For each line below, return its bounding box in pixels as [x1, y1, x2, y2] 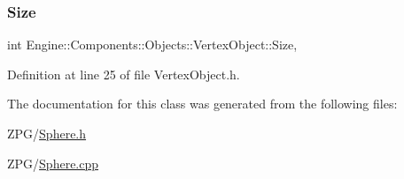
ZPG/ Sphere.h [7, 124, 87, 142]
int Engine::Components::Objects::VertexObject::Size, [7, 35, 298, 54]
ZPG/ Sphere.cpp [7, 153, 99, 172]
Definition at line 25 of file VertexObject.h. [7, 64, 240, 83]
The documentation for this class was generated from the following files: [7, 94, 398, 113]
